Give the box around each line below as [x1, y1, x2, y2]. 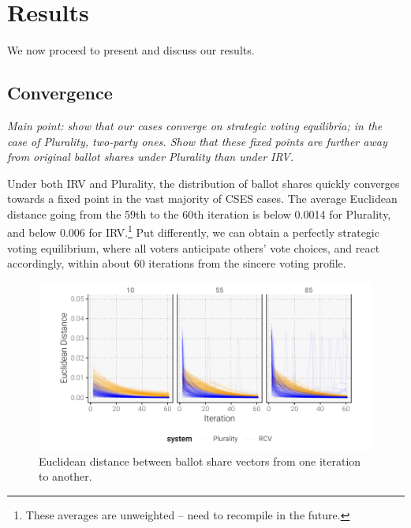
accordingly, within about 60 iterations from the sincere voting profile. [7, 255, 346, 271]
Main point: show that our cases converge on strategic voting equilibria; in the [7, 117, 383, 133]
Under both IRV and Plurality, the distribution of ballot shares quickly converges [7, 174, 400, 191]
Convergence [7, 81, 113, 105]
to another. [39, 468, 92, 485]
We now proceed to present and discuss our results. [7, 42, 255, 58]
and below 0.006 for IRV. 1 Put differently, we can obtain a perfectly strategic [7, 222, 379, 241]
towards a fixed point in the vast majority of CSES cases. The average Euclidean [7, 190, 398, 207]
